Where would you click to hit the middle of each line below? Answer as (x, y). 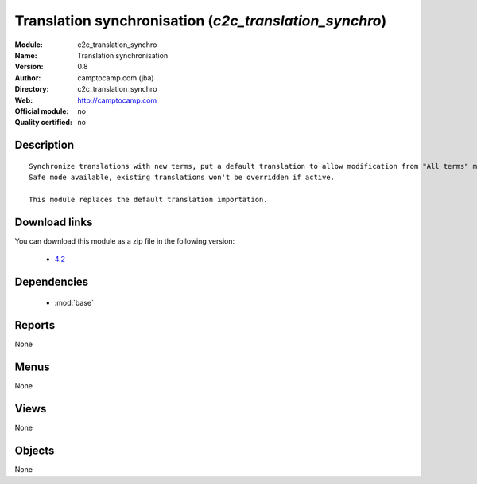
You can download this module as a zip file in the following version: (125, 241)
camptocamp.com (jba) (116, 78)
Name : (26, 55)
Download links (54, 222)
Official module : (42, 111)
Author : (28, 78)
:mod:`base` (74, 302)
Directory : (32, 89)
